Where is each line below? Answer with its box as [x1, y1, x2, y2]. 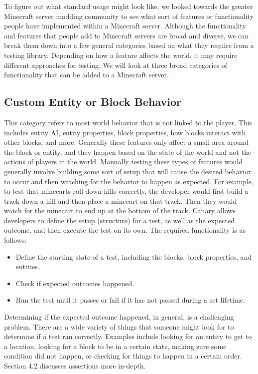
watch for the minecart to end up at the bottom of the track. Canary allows [4, 205, 236, 216]
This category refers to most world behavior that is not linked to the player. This [4, 117, 252, 127]
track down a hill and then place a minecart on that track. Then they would [4, 195, 237, 206]
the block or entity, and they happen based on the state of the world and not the [4, 146, 252, 157]
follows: [4, 235, 27, 245]
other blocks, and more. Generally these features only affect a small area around [4, 137, 249, 147]
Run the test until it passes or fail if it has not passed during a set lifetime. [15, 295, 245, 305]
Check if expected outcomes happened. [15, 278, 134, 288]
